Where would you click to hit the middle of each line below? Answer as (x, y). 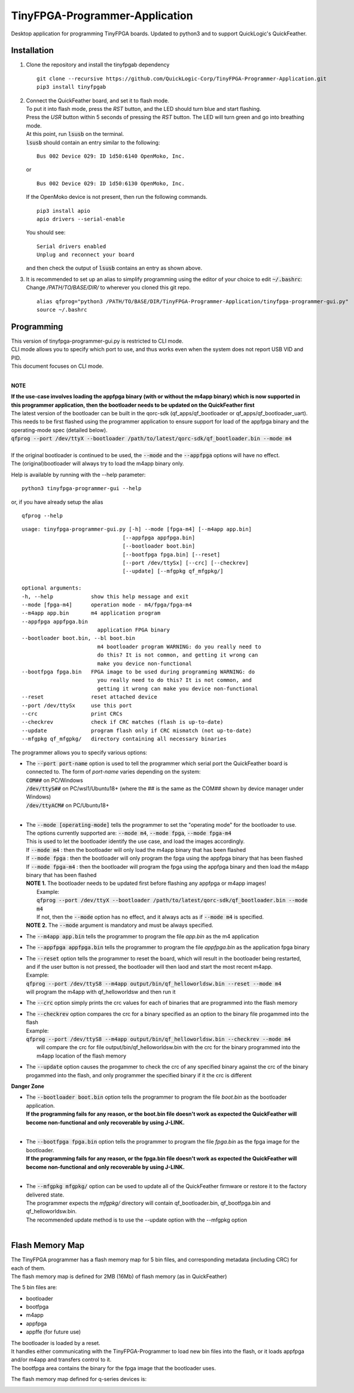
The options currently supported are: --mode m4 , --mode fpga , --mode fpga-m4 (129, 833)
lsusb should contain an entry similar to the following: (93, 142)
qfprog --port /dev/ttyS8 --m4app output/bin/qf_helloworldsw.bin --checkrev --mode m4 (158, 1039)
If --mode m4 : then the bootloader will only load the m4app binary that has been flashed (136, 850)
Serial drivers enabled (71, 246)
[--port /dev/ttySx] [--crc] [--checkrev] (185, 563)
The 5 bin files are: (34, 1288)
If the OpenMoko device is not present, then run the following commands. (117, 197)
